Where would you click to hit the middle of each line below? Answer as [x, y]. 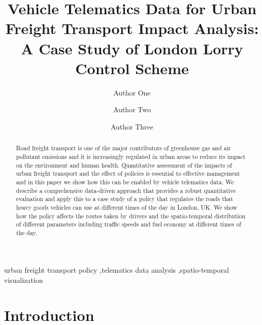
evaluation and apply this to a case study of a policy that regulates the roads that [124, 199]
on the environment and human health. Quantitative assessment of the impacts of [124, 165]
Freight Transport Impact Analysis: [132, 28]
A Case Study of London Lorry [132, 48]
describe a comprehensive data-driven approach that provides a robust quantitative [126, 190]
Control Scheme [132, 68]
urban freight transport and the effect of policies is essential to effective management [128, 173]
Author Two [132, 109]
